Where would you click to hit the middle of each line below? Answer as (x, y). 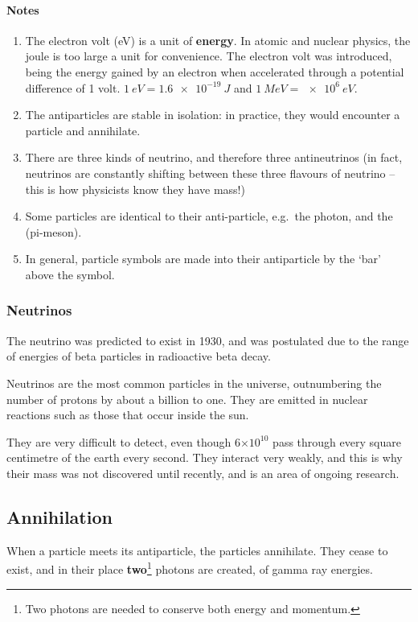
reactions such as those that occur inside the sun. (128, 415)
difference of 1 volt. (73, 87)
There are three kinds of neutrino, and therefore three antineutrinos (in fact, (214, 157)
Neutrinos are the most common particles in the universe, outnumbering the (194, 383)
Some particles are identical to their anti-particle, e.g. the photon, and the (209, 216)
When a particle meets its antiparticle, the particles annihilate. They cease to (197, 550)
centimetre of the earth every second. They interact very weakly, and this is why (205, 457)
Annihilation (59, 516)
